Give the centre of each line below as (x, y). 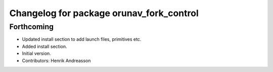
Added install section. (44, 46)
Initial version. (37, 53)
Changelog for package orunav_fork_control (104, 13)
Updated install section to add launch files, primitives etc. (82, 39)
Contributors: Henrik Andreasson (56, 60)
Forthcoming (32, 27)
